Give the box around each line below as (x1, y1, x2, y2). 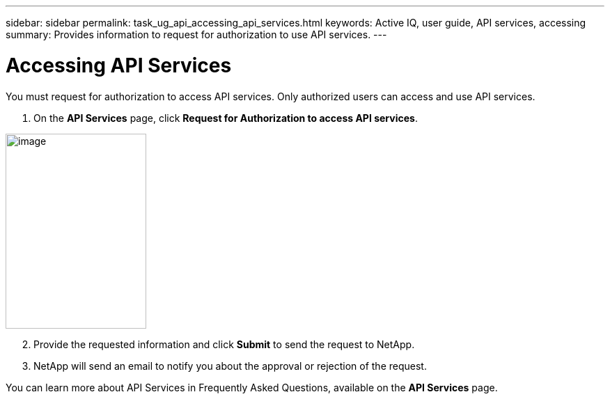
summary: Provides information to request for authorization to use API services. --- (6, 29, 387, 40)
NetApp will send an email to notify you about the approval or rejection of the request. (33, 359, 427, 372)
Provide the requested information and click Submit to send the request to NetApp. (33, 338, 415, 350)
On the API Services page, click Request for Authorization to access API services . (33, 111, 418, 124)
